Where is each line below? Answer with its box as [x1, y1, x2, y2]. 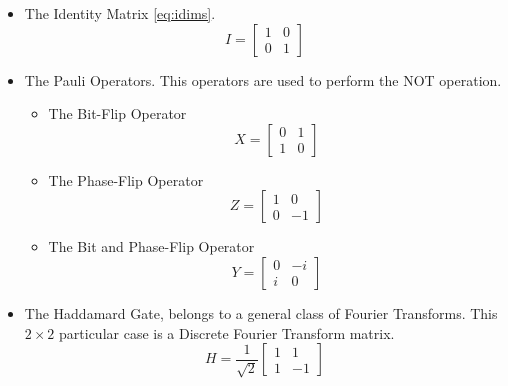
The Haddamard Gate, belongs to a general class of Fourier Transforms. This [24, 302, 498, 323]
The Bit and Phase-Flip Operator [48, 236, 255, 257]
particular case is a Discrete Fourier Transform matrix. [59, 322, 395, 343]
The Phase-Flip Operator [48, 169, 204, 190]
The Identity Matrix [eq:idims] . [24, 3, 216, 23]
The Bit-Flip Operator [48, 103, 187, 124]
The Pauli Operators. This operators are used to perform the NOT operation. [24, 69, 502, 90]
